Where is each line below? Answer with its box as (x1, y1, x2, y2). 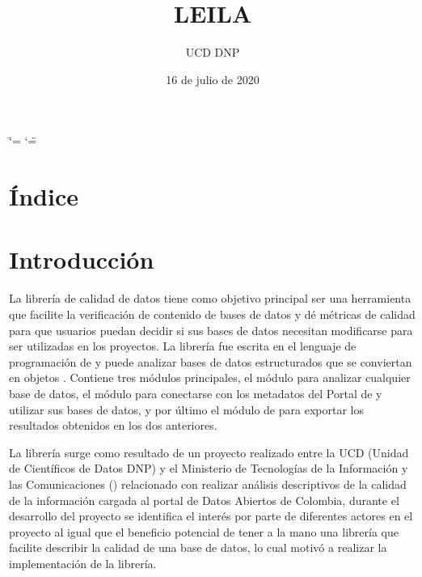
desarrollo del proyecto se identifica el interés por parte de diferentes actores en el (9, 507, 413, 524)
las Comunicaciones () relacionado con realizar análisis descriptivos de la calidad (9, 475, 407, 492)
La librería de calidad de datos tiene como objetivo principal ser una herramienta (9, 290, 411, 307)
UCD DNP (185, 44, 240, 61)
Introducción (9, 243, 154, 276)
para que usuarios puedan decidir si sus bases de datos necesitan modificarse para (9, 321, 413, 338)
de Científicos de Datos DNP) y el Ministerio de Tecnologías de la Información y (9, 460, 408, 477)
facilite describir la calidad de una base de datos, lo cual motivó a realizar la (9, 539, 387, 556)
